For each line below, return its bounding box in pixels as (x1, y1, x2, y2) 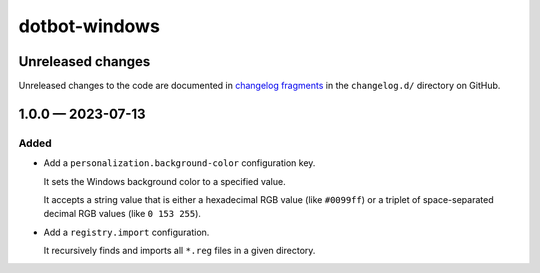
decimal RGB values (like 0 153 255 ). (43, 208, 202, 220)
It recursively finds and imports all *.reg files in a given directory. (43, 245, 316, 257)
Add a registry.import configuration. (43, 226, 210, 238)
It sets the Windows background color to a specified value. (43, 175, 286, 187)
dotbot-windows (18, 15, 160, 37)
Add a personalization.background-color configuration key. (43, 157, 316, 169)
